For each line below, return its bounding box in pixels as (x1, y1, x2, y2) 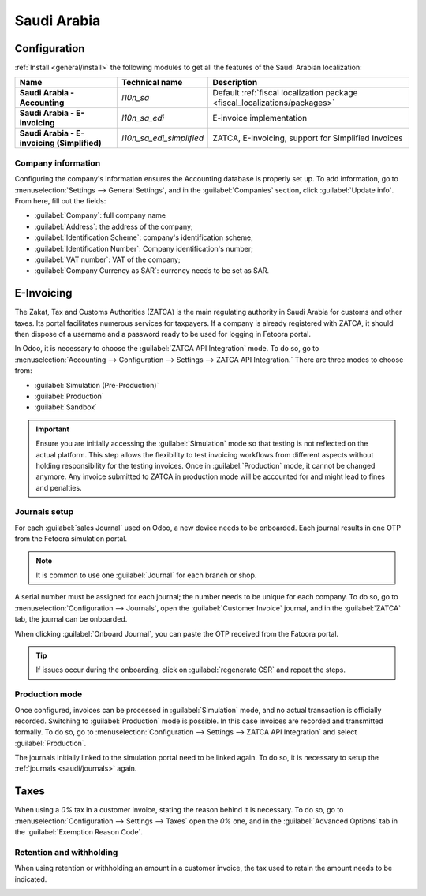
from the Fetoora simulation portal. (14, 534, 128, 543)
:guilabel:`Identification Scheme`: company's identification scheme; (34, 233, 254, 242)
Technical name (121, 77, 183, 88)
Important (35, 424, 70, 434)
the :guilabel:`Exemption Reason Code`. (14, 827, 144, 837)
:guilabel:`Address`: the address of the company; (34, 222, 193, 231)
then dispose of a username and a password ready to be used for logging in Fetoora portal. (14, 330, 312, 339)
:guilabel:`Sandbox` (34, 402, 98, 412)
